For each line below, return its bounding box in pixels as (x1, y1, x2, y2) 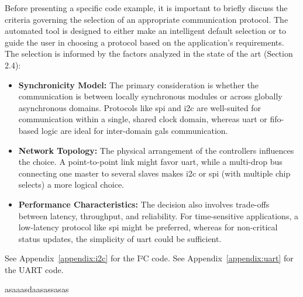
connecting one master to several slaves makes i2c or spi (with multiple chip (18, 167, 291, 179)
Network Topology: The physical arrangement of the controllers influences (18, 144, 294, 156)
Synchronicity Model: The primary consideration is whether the (18, 78, 259, 91)
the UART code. (5, 263, 64, 275)
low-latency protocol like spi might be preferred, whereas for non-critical (18, 221, 278, 233)
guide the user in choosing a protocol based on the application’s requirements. (5, 36, 284, 48)
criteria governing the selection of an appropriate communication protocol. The (5, 13, 288, 25)
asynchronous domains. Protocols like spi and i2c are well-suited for (18, 101, 261, 113)
